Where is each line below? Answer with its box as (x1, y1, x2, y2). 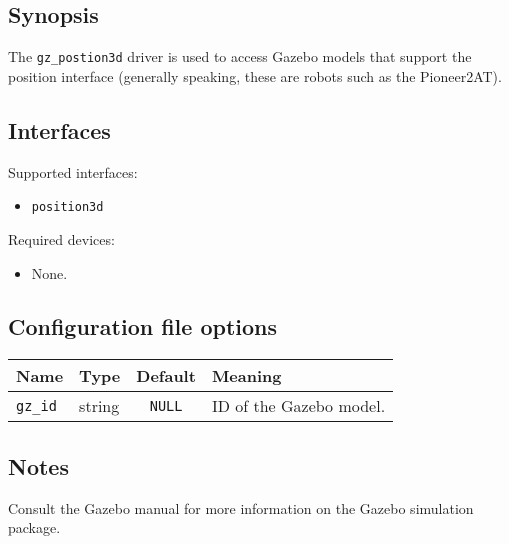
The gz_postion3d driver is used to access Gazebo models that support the (8, 46, 472, 67)
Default (136, 364, 196, 388)
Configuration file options (8, 311, 278, 342)
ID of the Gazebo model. (211, 394, 386, 418)
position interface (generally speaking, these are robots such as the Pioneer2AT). (8, 65, 502, 86)
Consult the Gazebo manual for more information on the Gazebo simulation (8, 497, 474, 518)
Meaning (211, 364, 282, 388)
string (79, 394, 120, 418)
